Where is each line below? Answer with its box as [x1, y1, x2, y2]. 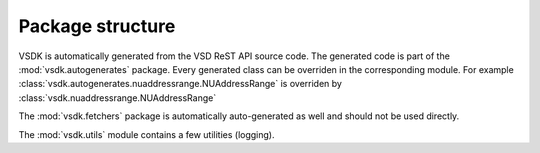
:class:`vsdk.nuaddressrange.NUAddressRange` [18, 91, 217, 104]
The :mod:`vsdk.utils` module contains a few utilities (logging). [18, 128, 275, 140]
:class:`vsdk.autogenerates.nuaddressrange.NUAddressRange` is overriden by [18, 78, 342, 90]
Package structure [18, 15, 176, 37]
